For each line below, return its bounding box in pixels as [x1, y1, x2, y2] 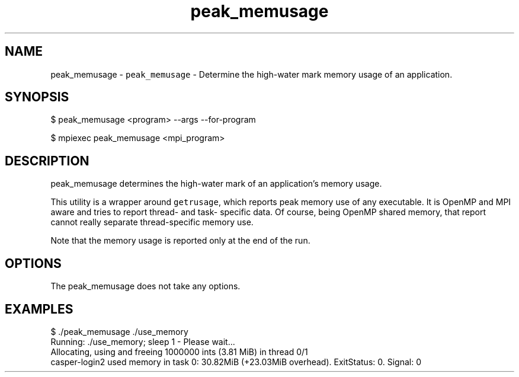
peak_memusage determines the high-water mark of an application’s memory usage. [50, 178, 382, 189]
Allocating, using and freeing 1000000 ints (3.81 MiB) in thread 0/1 [50, 346, 308, 357]
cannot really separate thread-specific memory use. [50, 217, 254, 228]
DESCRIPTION [5, 153, 89, 168]
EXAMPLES [5, 301, 73, 317]
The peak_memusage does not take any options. [50, 281, 241, 292]
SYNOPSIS [5, 90, 69, 105]
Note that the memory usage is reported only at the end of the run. [50, 235, 310, 246]
